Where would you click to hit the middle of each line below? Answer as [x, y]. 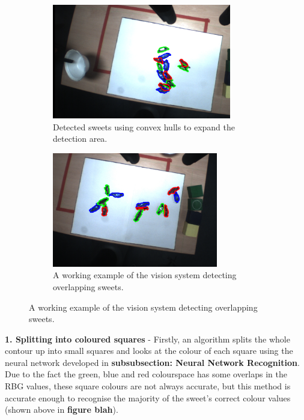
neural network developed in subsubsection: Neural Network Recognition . [152, 362]
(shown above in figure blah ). [62, 409]
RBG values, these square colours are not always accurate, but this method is [148, 386]
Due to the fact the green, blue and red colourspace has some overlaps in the [146, 374]
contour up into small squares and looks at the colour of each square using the [149, 351]
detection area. [80, 138]
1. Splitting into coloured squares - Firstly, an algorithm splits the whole [147, 339]
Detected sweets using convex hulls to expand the [144, 126]
